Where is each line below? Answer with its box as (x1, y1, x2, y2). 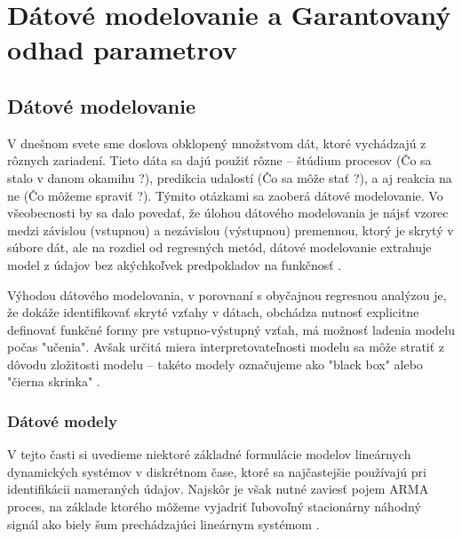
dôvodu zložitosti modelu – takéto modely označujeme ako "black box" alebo (7, 354, 423, 373)
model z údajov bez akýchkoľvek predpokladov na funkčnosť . (7, 255, 342, 273)
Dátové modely (7, 410, 117, 432)
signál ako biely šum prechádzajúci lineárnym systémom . (7, 514, 320, 533)
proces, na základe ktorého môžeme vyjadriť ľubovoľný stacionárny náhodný (7, 497, 421, 516)
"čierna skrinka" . (7, 372, 100, 391)
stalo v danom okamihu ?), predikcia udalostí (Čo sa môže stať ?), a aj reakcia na (7, 168, 452, 186)
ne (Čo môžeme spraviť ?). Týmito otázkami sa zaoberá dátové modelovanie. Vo (7, 186, 443, 204)
